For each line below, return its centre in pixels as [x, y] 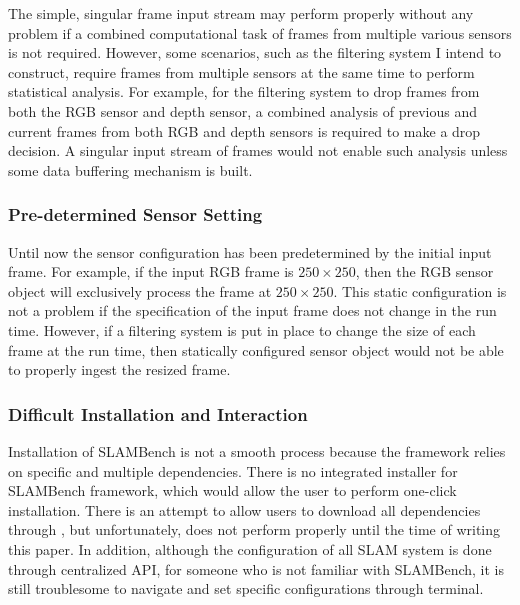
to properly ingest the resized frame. [119, 369]
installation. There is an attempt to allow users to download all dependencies [244, 509]
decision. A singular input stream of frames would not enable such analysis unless [258, 150]
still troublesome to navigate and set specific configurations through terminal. [246, 588]
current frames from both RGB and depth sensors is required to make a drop [244, 130]
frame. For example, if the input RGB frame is [151, 271]
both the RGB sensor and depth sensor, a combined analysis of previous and [242, 110]
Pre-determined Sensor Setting [135, 214]
